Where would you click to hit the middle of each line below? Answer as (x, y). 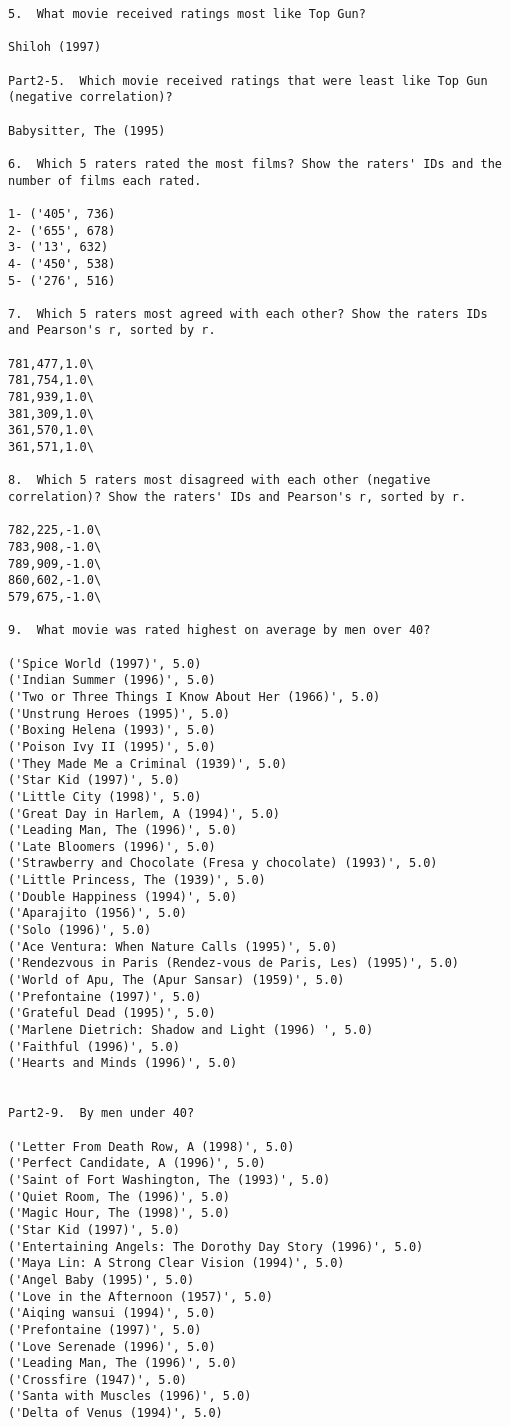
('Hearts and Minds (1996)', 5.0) (123, 1063)
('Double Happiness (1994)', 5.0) (123, 896)
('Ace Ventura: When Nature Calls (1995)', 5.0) (173, 946)
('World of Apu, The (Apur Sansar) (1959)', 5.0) (176, 980)
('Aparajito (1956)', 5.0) (97, 913)
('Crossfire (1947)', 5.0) (97, 1379)
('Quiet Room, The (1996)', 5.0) (119, 1196)
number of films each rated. (105, 180)
